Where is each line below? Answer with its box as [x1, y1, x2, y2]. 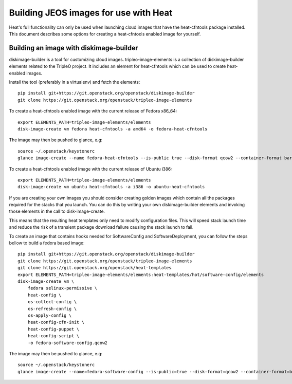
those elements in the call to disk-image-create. [9, 208, 105, 214]
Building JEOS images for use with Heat [9, 7, 173, 18]
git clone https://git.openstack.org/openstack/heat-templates [18, 265, 172, 271]
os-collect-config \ [27, 299, 77, 305]
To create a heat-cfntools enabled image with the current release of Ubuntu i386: [9, 166, 172, 172]
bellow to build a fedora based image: [9, 240, 85, 246]
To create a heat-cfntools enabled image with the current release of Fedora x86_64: [9, 108, 177, 114]
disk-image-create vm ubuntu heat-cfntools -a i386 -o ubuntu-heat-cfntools [18, 184, 205, 190]
